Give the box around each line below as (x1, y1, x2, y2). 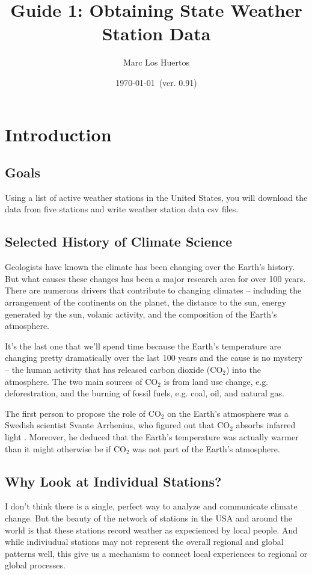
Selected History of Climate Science (5, 232, 233, 251)
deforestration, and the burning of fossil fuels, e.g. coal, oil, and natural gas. (5, 387, 284, 399)
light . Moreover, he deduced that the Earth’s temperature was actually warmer (5, 431, 299, 443)
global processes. (5, 559, 66, 571)
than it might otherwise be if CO (5, 442, 126, 455)
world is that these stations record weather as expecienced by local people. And (5, 523, 298, 536)
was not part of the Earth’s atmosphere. (132, 442, 280, 455)
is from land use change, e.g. (164, 375, 269, 387)
